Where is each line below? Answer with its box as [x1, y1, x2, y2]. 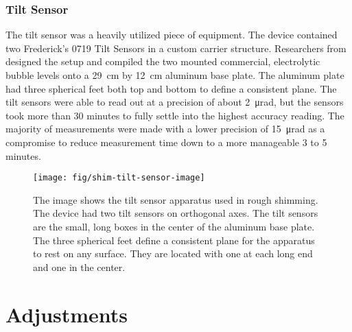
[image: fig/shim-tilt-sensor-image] [33, 173, 205, 183]
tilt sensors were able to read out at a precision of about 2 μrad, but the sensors [5, 95, 344, 109]
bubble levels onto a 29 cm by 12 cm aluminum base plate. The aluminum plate [5, 68, 344, 82]
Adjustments [5, 300, 128, 328]
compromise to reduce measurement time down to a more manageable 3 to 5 [5, 134, 327, 149]
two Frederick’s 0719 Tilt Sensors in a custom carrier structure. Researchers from [5, 40, 347, 55]
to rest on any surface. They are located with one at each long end [33, 246, 313, 261]
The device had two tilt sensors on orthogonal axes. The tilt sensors [33, 206, 318, 220]
